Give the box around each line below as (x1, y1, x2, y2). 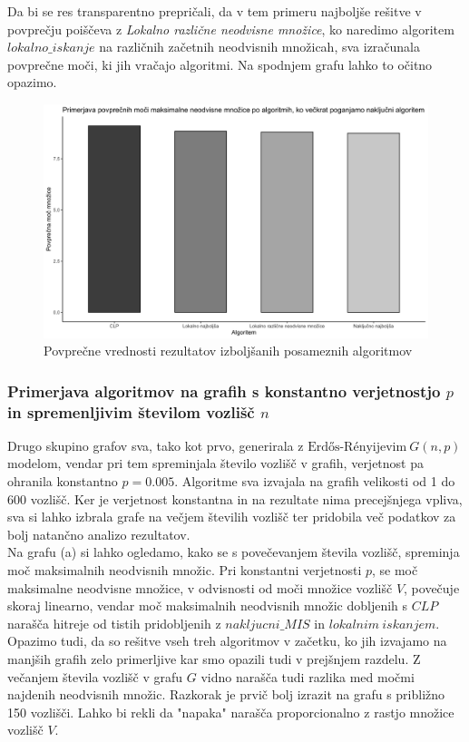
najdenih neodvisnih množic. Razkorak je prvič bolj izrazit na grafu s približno (7, 685, 445, 704)
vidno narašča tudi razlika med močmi (200, 667, 415, 686)
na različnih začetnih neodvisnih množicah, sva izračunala (99, 37, 421, 56)
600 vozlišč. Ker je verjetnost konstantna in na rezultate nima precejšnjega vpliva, (7, 489, 463, 508)
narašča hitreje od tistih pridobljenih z (7, 613, 221, 632)
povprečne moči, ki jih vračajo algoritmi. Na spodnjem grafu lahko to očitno (7, 54, 433, 73)
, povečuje (404, 578, 460, 597)
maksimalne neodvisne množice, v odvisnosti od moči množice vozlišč (7, 578, 393, 597)
